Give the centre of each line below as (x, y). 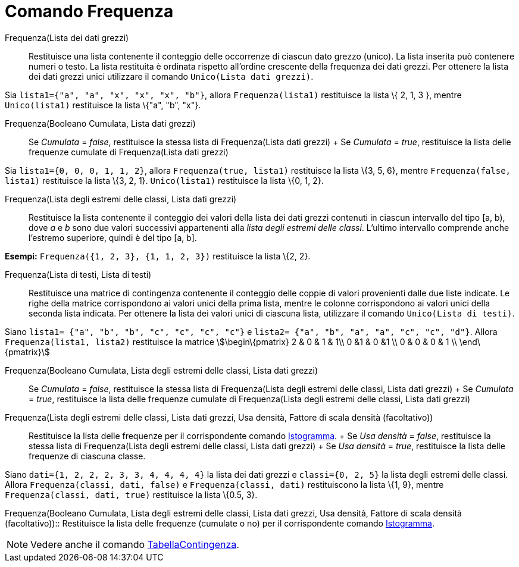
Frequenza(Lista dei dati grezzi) (67, 37)
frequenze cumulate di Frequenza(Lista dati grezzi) (129, 152)
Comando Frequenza (89, 11)
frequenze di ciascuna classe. (87, 456)
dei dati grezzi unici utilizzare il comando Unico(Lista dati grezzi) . (171, 76)
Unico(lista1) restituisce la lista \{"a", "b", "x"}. (103, 105)
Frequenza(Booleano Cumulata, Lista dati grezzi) (100, 123)
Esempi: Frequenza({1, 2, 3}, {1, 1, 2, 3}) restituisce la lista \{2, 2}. (158, 256)
